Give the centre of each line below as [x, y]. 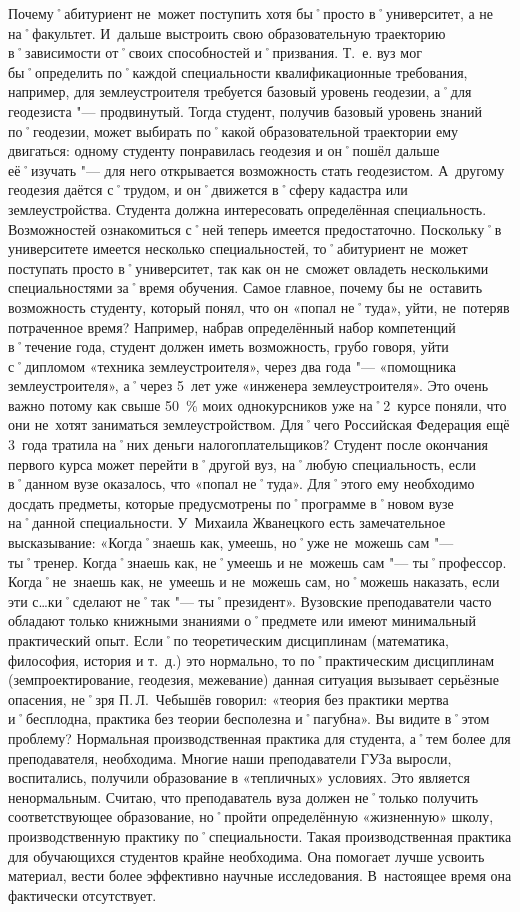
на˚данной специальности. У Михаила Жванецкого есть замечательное [227, 522]
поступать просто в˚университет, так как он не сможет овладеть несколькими [248, 267]
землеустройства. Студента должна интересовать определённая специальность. [247, 208]
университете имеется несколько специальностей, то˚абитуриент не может [238, 248]
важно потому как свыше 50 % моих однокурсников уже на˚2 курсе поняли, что [257, 404]
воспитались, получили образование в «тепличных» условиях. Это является [239, 777]
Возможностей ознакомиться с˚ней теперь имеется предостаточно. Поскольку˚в [255, 228]
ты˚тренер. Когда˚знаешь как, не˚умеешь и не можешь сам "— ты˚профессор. [257, 561]
